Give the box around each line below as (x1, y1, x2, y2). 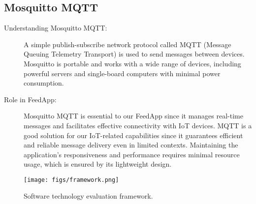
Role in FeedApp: (4, 94, 57, 104)
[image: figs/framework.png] (24, 176, 119, 183)
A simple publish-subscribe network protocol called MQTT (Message (24, 39, 231, 49)
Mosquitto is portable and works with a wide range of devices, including (24, 58, 241, 68)
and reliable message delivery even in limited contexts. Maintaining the (24, 140, 238, 150)
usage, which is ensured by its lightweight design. (24, 159, 172, 169)
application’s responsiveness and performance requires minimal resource (24, 149, 240, 159)
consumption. (24, 78, 64, 88)
